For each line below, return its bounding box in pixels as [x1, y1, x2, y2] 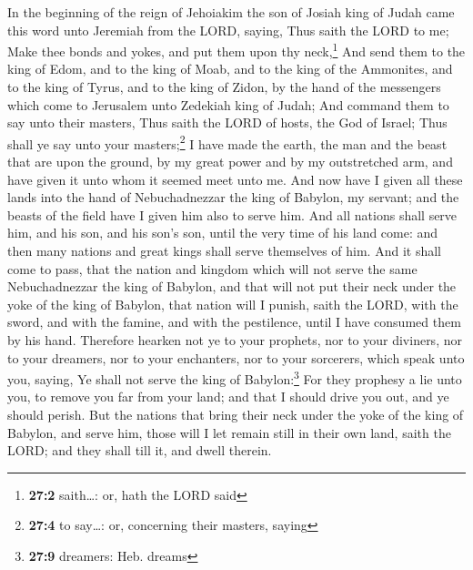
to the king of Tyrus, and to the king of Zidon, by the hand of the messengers [7, 77, 441, 97]
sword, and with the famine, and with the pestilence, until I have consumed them [7, 312, 461, 331]
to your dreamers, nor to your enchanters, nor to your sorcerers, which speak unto [7, 348, 465, 367]
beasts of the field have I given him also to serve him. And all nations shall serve [7, 205, 458, 224]
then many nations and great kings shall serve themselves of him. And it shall [7, 241, 441, 260]
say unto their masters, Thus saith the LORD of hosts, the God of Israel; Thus [7, 113, 448, 132]
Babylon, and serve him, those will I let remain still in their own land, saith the [7, 422, 451, 442]
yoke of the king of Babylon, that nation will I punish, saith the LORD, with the [7, 294, 458, 313]
